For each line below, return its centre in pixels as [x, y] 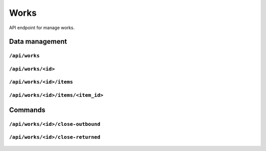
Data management [38, 42]
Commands [27, 110]
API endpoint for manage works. [42, 28]
